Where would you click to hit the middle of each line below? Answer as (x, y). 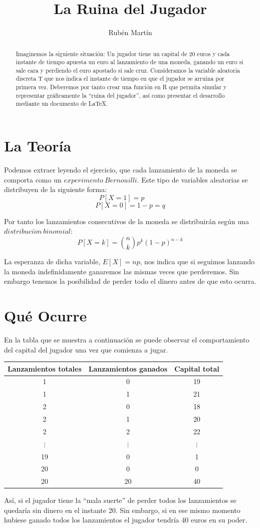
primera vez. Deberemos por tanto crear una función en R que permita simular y (121, 87)
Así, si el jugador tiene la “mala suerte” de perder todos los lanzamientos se (120, 500)
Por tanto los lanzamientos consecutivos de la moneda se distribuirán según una (126, 221)
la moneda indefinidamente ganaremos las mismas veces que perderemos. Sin (122, 271)
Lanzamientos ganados (128, 368)
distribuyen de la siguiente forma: (55, 189)
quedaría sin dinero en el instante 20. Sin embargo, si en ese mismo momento (122, 510)
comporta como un (33, 179)
